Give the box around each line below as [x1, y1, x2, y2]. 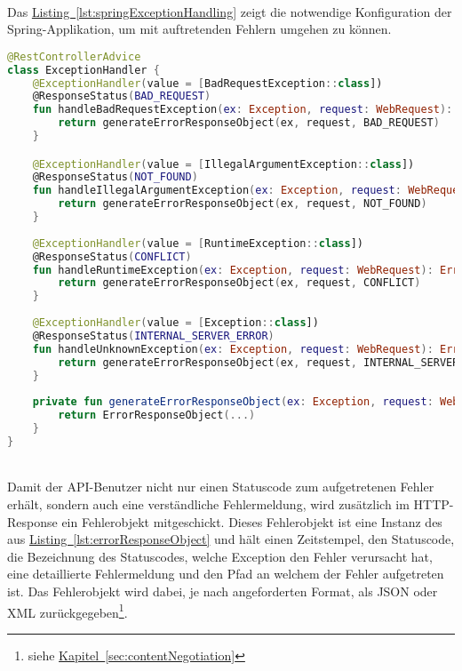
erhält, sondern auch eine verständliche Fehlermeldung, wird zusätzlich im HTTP [7, 495, 450, 513]
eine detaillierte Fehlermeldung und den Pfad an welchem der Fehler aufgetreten [7, 564, 444, 583]
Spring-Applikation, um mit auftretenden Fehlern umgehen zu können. [7, 20, 392, 38]
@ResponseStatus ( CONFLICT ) [32, 250, 192, 263]
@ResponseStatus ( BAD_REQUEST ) [32, 90, 211, 103]
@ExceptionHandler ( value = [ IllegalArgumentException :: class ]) [32, 157, 415, 171]
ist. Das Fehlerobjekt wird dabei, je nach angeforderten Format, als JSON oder [7, 581, 438, 600]
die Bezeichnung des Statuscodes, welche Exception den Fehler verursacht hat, [7, 547, 433, 565]
